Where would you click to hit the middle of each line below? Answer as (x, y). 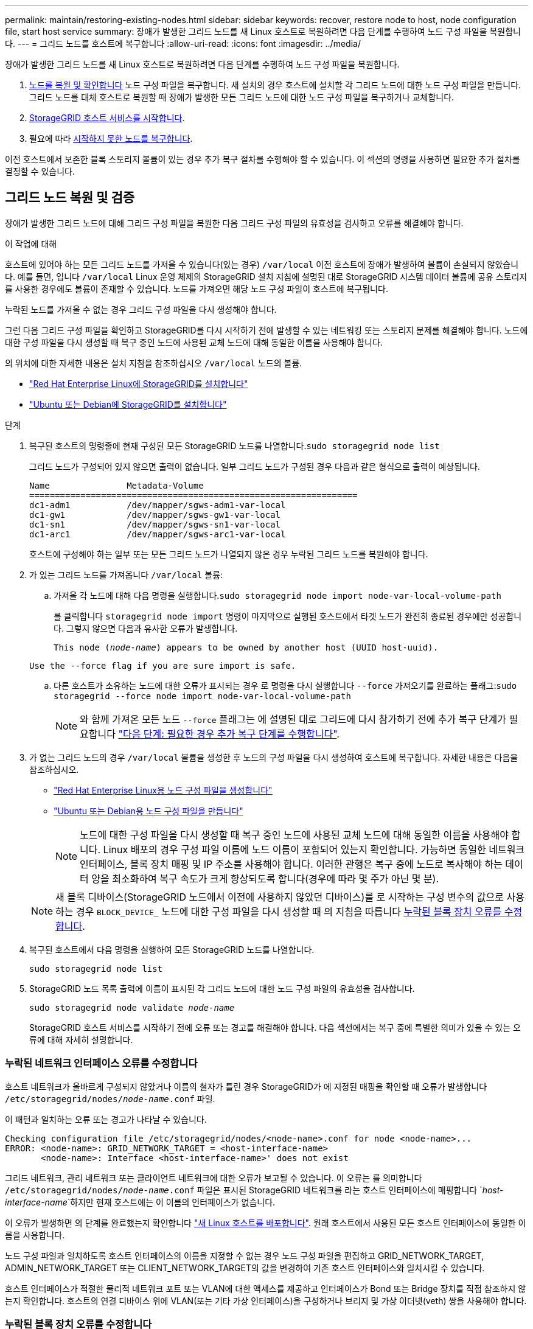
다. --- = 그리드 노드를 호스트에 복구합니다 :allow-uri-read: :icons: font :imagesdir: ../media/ (183, 44)
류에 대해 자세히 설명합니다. (81, 1039)
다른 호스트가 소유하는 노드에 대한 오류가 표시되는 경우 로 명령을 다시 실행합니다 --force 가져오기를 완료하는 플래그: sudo (285, 685)
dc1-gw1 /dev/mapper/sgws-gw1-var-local (155, 515)
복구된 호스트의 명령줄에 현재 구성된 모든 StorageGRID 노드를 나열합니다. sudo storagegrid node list (235, 445)
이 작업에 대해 (31, 243)
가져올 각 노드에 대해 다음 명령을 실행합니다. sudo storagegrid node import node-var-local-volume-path (277, 595)
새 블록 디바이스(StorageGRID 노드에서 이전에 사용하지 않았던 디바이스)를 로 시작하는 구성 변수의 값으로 (280, 897)
